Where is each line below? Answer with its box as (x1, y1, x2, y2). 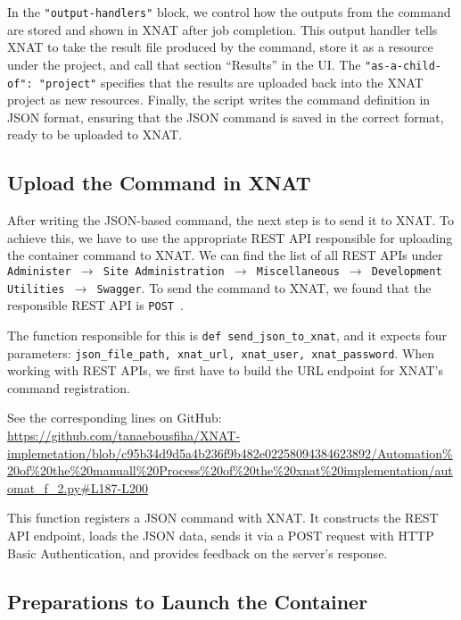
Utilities (7, 282, 65, 296)
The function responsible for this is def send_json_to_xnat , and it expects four (7, 325, 448, 344)
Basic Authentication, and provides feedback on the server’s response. (7, 543, 388, 562)
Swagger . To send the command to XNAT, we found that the (96, 278, 432, 297)
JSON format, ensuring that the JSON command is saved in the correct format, (7, 107, 444, 126)
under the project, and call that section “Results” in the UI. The (7, 54, 361, 73)
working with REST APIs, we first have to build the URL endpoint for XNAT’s (7, 361, 444, 380)
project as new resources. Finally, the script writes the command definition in (7, 90, 431, 109)
